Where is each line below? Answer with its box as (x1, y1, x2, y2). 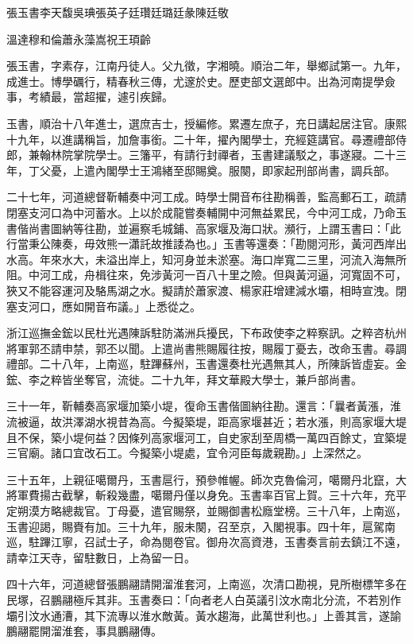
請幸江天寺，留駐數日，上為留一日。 (6, 549, 195, 565)
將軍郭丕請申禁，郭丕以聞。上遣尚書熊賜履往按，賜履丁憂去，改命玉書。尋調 (6, 339, 407, 356)
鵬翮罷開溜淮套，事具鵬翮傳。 (6, 623, 162, 639)
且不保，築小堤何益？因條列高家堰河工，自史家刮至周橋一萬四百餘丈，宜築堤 (6, 429, 407, 445)
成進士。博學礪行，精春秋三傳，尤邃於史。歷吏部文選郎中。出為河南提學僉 (6, 72, 396, 89)
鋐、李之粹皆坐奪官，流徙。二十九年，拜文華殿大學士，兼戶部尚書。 (6, 370, 362, 387)
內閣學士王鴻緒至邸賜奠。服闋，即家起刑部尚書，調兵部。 (95, 161, 396, 178)
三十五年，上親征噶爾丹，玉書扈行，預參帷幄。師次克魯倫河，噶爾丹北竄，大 (6, 471, 407, 487)
